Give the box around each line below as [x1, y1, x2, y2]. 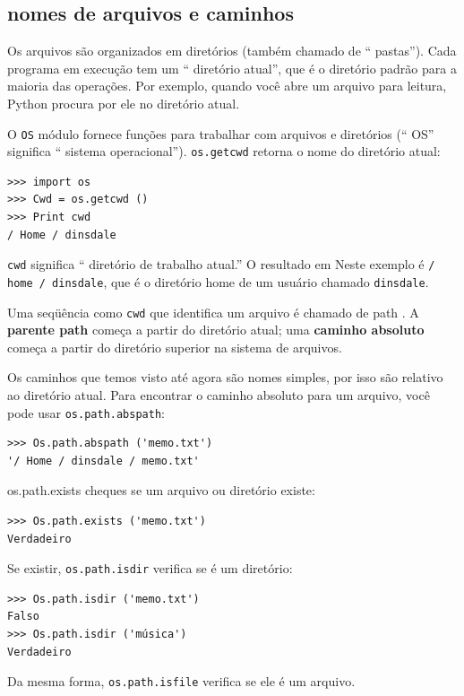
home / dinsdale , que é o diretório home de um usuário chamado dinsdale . [7, 272, 429, 291]
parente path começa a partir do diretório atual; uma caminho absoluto [7, 320, 425, 339]
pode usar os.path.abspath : [7, 403, 165, 422]
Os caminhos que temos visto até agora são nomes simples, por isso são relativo [7, 368, 443, 387]
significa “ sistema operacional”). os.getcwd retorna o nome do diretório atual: [7, 142, 441, 161]
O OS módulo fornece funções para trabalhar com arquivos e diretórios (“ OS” [7, 124, 434, 143]
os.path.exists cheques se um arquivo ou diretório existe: [7, 481, 315, 500]
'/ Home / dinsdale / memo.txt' [7, 454, 200, 467]
